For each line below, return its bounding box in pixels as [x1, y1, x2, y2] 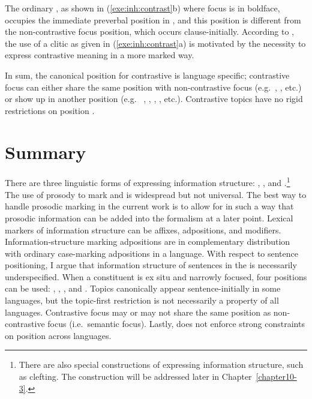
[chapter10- [256, 370, 297, 383]
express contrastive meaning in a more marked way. [5, 49, 194, 61]
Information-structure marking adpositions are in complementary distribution [5, 235, 290, 248]
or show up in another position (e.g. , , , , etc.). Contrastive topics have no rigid [5, 92, 303, 105]
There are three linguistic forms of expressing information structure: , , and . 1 [5, 175, 290, 189]
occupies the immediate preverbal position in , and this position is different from [5, 13, 301, 26]
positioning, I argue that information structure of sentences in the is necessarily [5, 259, 297, 271]
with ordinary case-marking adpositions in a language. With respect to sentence [5, 247, 298, 259]
